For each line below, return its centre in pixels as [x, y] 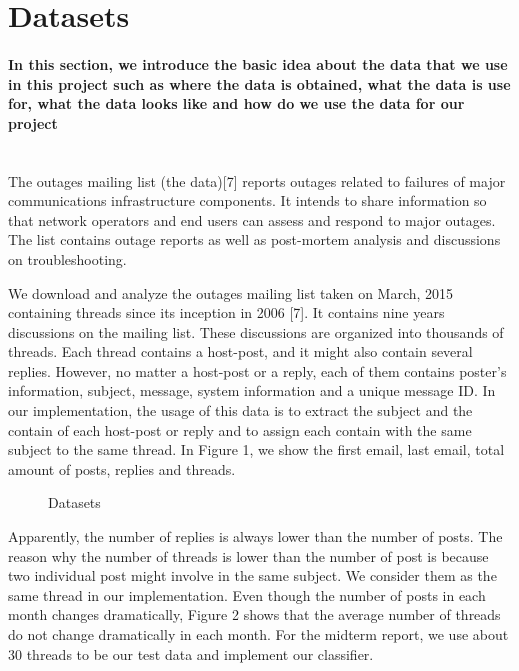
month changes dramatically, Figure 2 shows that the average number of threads [254, 614]
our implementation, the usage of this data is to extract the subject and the [240, 410]
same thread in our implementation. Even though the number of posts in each [247, 594]
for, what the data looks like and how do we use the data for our [236, 103]
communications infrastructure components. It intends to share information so [247, 200]
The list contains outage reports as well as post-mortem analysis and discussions [254, 239]
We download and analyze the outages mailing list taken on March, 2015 [231, 292]
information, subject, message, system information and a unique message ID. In [252, 390]
